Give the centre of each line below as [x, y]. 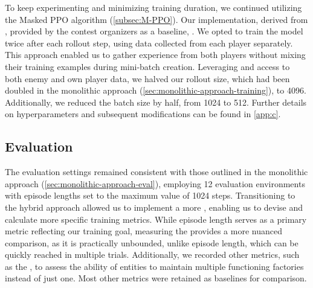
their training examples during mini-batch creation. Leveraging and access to [147, 66]
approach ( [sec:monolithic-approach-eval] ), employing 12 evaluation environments [155, 183]
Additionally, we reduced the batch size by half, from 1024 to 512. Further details [156, 102]
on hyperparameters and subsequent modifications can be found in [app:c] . [143, 114]
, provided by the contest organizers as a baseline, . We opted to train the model [154, 31]
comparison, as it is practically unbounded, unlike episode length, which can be [152, 242]
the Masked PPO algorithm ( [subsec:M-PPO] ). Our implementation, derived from [156, 19]
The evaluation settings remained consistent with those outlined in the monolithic [156, 172]
